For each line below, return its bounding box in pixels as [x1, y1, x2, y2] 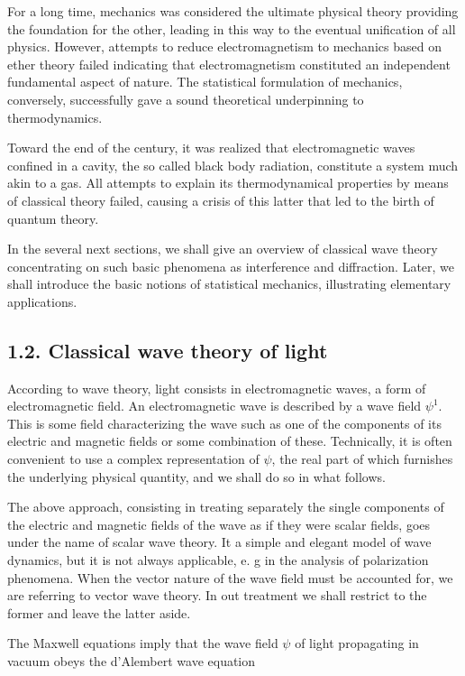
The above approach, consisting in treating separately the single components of [7, 497, 444, 516]
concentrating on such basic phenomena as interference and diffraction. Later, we [7, 256, 455, 275]
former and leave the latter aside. [7, 603, 191, 622]
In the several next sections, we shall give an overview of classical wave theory [7, 239, 438, 258]
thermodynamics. [7, 107, 103, 126]
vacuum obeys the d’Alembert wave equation [7, 652, 256, 671]
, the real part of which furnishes [271, 449, 453, 468]
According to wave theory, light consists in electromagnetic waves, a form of [7, 378, 426, 397]
